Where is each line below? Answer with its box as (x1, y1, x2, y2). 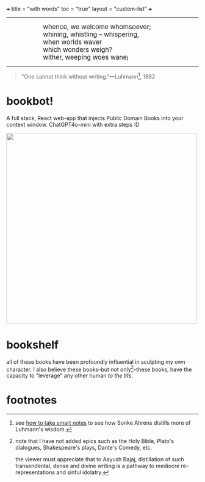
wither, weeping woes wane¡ (43, 53, 129, 62)
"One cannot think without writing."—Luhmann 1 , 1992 (21, 72, 156, 80)
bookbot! (6, 94, 54, 108)
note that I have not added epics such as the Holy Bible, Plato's (15, 438, 174, 445)
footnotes (6, 393, 57, 407)
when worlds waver (43, 38, 103, 46)
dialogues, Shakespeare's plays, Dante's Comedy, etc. (15, 444, 153, 452)
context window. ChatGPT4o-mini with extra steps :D (6, 121, 140, 128)
